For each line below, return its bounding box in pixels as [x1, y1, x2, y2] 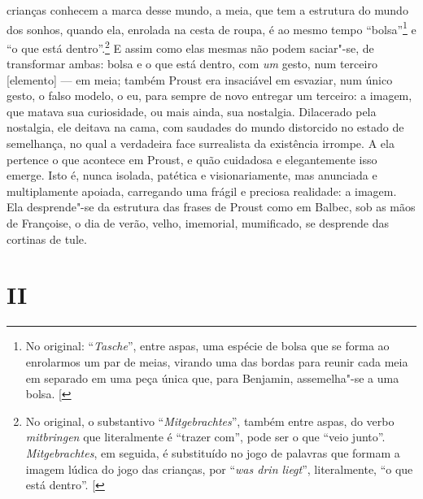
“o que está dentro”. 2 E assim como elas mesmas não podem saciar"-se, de [7, 37, 374, 56]
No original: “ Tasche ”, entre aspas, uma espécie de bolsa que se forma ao [25, 337, 390, 354]
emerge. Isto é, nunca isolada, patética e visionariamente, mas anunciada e [7, 167, 377, 184]
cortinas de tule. [7, 230, 87, 247]
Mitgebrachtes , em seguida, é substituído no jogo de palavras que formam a [25, 444, 400, 461]
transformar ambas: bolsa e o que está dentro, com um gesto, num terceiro [7, 55, 377, 72]
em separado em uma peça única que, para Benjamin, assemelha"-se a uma [25, 369, 399, 386]
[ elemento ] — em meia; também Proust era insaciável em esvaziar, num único [7, 71, 393, 88]
